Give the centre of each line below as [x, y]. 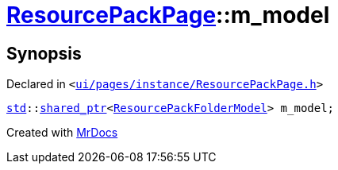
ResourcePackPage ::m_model [168, 15]
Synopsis [44, 53]
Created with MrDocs [62, 133]
